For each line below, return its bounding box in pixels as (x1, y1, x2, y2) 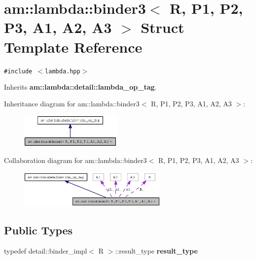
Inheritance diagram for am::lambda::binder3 (4, 98, 140, 108)
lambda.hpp (45, 67, 80, 75)
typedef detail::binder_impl (4, 245, 87, 256)
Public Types (4, 223, 73, 238)
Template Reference (4, 36, 143, 57)
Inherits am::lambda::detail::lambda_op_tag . (4, 82, 157, 92)
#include (4, 67, 33, 75)
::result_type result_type (115, 245, 198, 256)
